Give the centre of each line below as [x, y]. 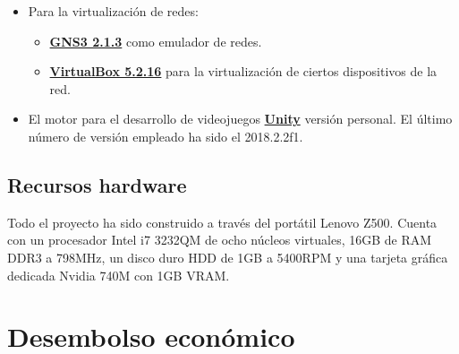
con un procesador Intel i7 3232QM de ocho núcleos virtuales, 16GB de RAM [220, 240]
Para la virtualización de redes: [113, 11]
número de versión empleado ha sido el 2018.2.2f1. [166, 136]
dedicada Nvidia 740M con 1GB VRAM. [119, 275]
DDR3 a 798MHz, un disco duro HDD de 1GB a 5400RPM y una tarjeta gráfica [228, 257]
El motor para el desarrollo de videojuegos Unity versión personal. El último [240, 119]
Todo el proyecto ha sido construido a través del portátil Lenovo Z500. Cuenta [222, 222]
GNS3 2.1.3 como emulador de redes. [156, 41]
